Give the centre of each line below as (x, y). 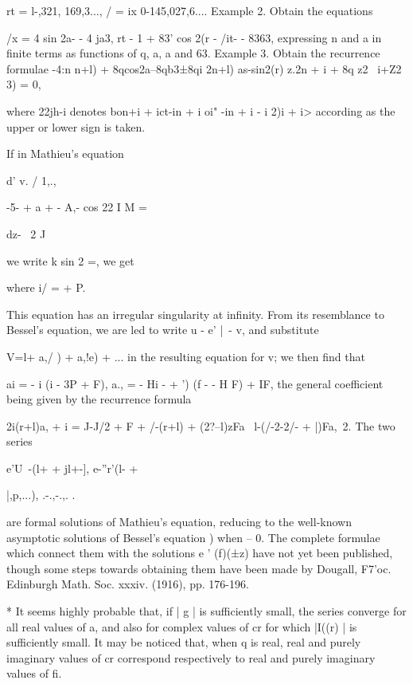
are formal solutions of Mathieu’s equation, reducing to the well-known (179, 522)
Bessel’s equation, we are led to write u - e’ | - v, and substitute (163, 330)
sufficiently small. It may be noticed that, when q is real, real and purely (184, 642)
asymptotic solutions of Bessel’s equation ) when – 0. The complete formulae (193, 537)
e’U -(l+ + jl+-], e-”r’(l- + (72, 468)
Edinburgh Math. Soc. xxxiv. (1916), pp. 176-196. (128, 584)
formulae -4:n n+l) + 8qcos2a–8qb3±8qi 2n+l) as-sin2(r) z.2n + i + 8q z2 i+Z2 (204, 68)
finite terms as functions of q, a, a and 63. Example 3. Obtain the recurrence (193, 53)
